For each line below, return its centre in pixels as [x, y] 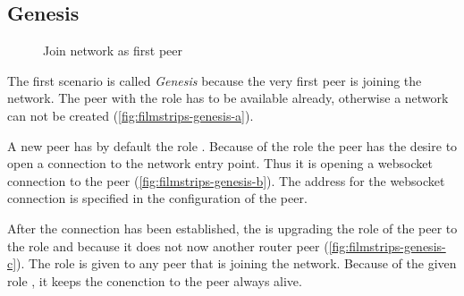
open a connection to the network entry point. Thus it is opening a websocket [220, 163]
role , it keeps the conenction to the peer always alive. [155, 280]
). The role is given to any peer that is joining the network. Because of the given [236, 263]
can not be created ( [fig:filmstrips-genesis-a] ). [131, 115]
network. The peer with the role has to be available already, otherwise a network [228, 98]
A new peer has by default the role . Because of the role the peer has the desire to [232, 145]
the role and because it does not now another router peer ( [168, 245]
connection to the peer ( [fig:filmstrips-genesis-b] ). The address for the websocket [226, 180]
